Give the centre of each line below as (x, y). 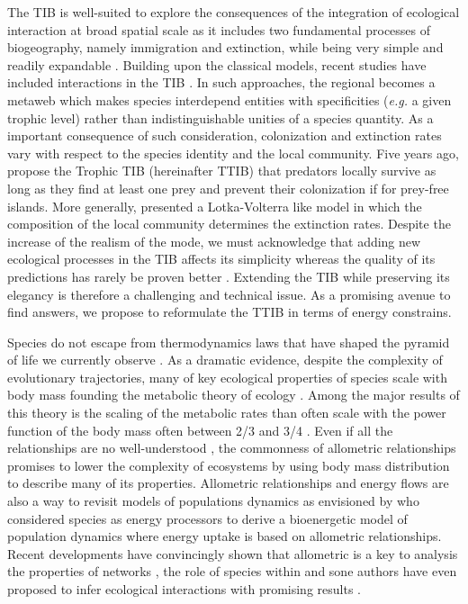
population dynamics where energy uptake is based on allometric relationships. (225, 536)
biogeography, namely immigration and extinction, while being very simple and (225, 47)
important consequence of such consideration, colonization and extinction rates (225, 135)
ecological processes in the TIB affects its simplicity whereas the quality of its (221, 259)
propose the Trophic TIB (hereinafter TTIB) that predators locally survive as (222, 171)
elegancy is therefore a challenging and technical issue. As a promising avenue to (229, 294)
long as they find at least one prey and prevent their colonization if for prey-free (228, 188)
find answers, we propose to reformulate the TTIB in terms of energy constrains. (229, 312)
